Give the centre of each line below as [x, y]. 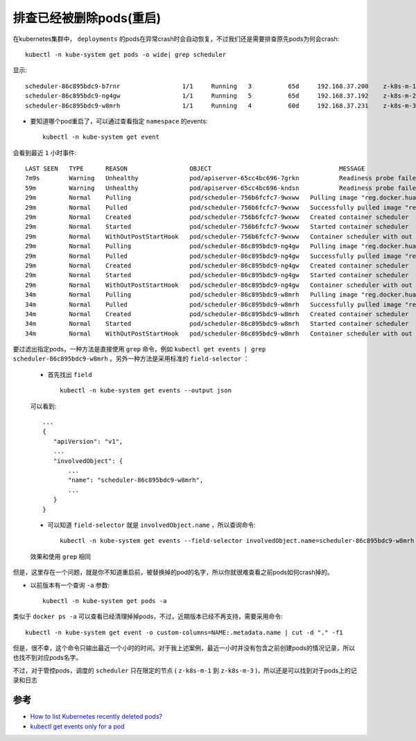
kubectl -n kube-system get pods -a [105, 601]
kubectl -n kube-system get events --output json [146, 391]
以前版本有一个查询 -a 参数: [70, 585]
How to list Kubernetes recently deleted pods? [96, 717]
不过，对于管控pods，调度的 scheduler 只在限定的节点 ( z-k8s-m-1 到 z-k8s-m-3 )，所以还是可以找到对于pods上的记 [185, 670]
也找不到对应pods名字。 [47, 658]
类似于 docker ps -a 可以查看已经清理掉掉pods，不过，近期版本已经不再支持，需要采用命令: [148, 616]
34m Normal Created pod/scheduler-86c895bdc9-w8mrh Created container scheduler [217, 314]
